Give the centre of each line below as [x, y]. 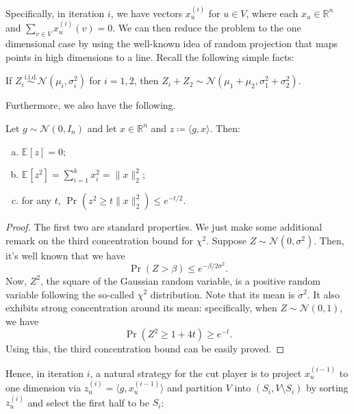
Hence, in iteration [45, 373]
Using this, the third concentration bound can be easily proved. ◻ [145, 349]
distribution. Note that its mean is [223, 294]
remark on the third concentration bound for [100, 240]
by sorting [327, 388]
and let [102, 128]
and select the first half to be [88, 402]
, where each [272, 13]
